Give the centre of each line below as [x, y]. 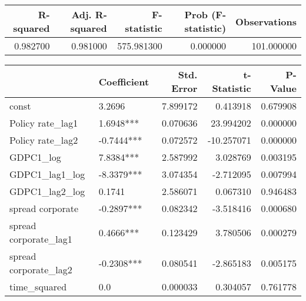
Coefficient [124, 81]
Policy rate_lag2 [44, 140]
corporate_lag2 [41, 269]
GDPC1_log [35, 157]
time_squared [38, 287]
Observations [266, 21]
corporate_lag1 [41, 239]
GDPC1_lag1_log [47, 174]
